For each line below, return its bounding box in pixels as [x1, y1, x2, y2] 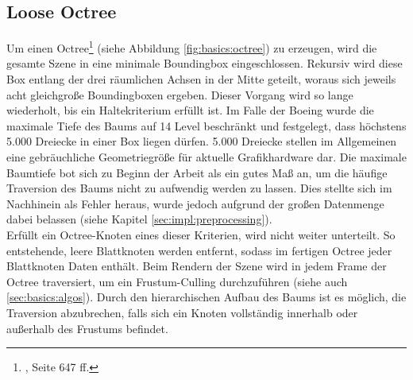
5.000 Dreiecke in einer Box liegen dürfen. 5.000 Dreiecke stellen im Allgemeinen [6, 133, 397, 149]
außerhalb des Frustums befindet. [6, 320, 168, 336]
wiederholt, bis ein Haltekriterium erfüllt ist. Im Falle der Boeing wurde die [6, 102, 374, 118]
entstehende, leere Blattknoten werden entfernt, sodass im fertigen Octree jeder [6, 242, 392, 258]
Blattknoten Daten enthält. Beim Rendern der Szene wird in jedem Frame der [6, 258, 387, 274]
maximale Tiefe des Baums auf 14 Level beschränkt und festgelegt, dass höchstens [6, 117, 407, 134]
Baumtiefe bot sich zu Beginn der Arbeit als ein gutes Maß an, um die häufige [6, 164, 388, 180]
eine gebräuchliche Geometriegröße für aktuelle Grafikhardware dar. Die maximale [6, 149, 407, 165]
